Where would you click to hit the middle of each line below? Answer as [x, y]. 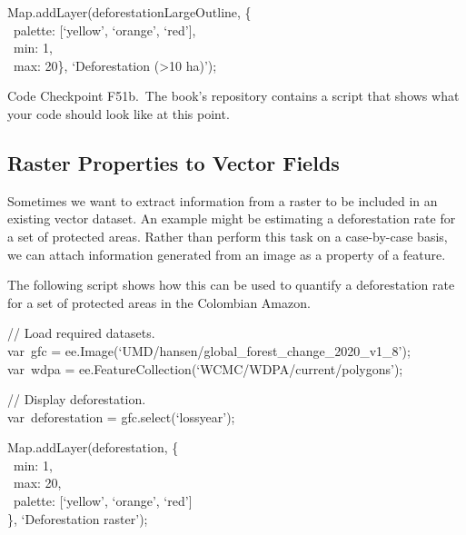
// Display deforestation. [77, 399]
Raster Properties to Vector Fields [174, 162]
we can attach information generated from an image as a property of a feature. [227, 254]
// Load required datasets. [81, 333]
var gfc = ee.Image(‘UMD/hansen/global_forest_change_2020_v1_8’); [209, 350]
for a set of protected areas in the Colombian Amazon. [159, 302]
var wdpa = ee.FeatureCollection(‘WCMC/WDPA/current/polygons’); [205, 368]
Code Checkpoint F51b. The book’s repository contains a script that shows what [233, 96]
